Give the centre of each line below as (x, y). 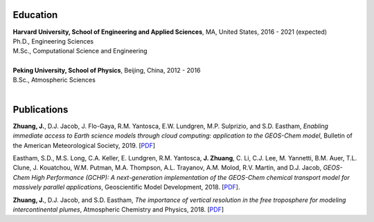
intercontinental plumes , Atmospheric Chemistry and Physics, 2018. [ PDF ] (118, 209)
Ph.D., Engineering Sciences (53, 41)
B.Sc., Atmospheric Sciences (54, 80)
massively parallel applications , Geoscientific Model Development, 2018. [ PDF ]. (126, 187)
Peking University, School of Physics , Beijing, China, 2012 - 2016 (107, 71)
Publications (41, 110)
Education (35, 15)
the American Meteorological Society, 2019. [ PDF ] (84, 145)
